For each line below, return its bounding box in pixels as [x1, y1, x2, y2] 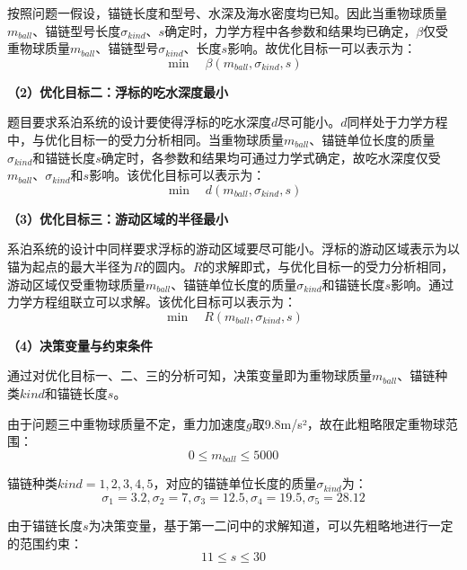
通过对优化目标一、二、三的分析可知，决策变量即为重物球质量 [7, 366, 372, 385]
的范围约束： [7, 533, 83, 552]
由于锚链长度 [7, 516, 83, 535]
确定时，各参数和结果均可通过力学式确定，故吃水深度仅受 [101, 147, 441, 166]
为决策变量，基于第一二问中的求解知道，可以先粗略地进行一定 [88, 516, 454, 535]
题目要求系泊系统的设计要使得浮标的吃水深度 [7, 112, 271, 131]
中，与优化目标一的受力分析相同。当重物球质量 [7, 129, 284, 148]
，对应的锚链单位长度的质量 [153, 474, 317, 493]
